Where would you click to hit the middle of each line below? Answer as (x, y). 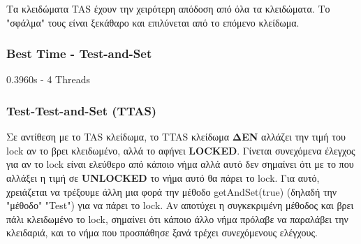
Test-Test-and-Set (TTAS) (82, 110)
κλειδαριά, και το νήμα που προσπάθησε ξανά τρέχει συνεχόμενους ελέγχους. (162, 232)
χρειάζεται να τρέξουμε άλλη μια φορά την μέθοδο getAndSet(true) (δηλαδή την (172, 191)
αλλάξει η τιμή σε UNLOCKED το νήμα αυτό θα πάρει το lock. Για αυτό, (163, 178)
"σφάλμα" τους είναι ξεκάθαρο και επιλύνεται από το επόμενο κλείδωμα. (153, 22)
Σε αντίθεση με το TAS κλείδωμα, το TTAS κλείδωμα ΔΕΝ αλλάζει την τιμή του (176, 137)
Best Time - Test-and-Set (79, 53)
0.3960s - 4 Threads (48, 79)
